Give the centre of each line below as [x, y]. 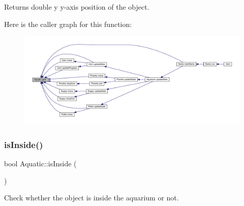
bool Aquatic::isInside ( [40, 163]
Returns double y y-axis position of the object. [77, 7]
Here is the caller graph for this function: [68, 24]
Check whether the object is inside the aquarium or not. [91, 198]
